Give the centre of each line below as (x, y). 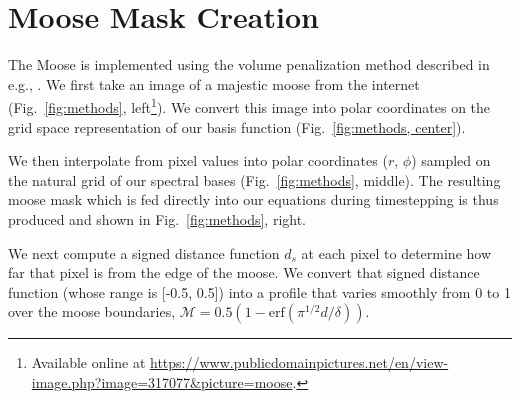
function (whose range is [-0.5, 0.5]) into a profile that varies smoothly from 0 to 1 (259, 291)
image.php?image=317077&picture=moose (162, 381)
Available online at (88, 362)
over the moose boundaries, (92, 311)
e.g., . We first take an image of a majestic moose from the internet (214, 83)
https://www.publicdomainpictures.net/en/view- (299, 362)
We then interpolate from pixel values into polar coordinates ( (198, 160)
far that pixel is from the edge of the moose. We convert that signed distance (244, 272)
